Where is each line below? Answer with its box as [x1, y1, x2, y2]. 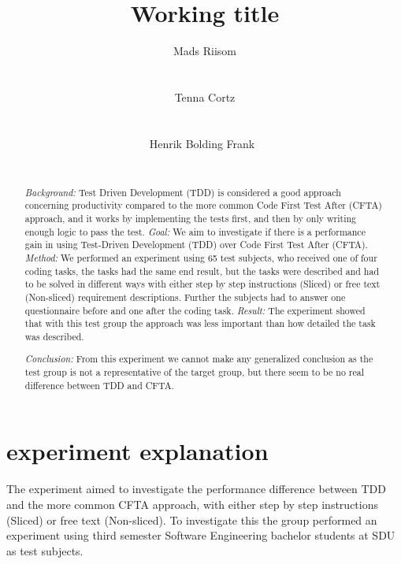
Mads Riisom [173, 43, 237, 59]
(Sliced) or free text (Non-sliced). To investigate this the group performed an [6, 511, 377, 528]
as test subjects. [6, 542, 84, 558]
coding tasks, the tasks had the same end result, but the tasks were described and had [24, 264, 380, 277]
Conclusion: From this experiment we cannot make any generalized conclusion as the [24, 352, 373, 365]
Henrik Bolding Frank [149, 135, 255, 151]
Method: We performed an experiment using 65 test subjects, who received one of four [24, 250, 377, 264]
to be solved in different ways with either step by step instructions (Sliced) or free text [24, 277, 381, 291]
